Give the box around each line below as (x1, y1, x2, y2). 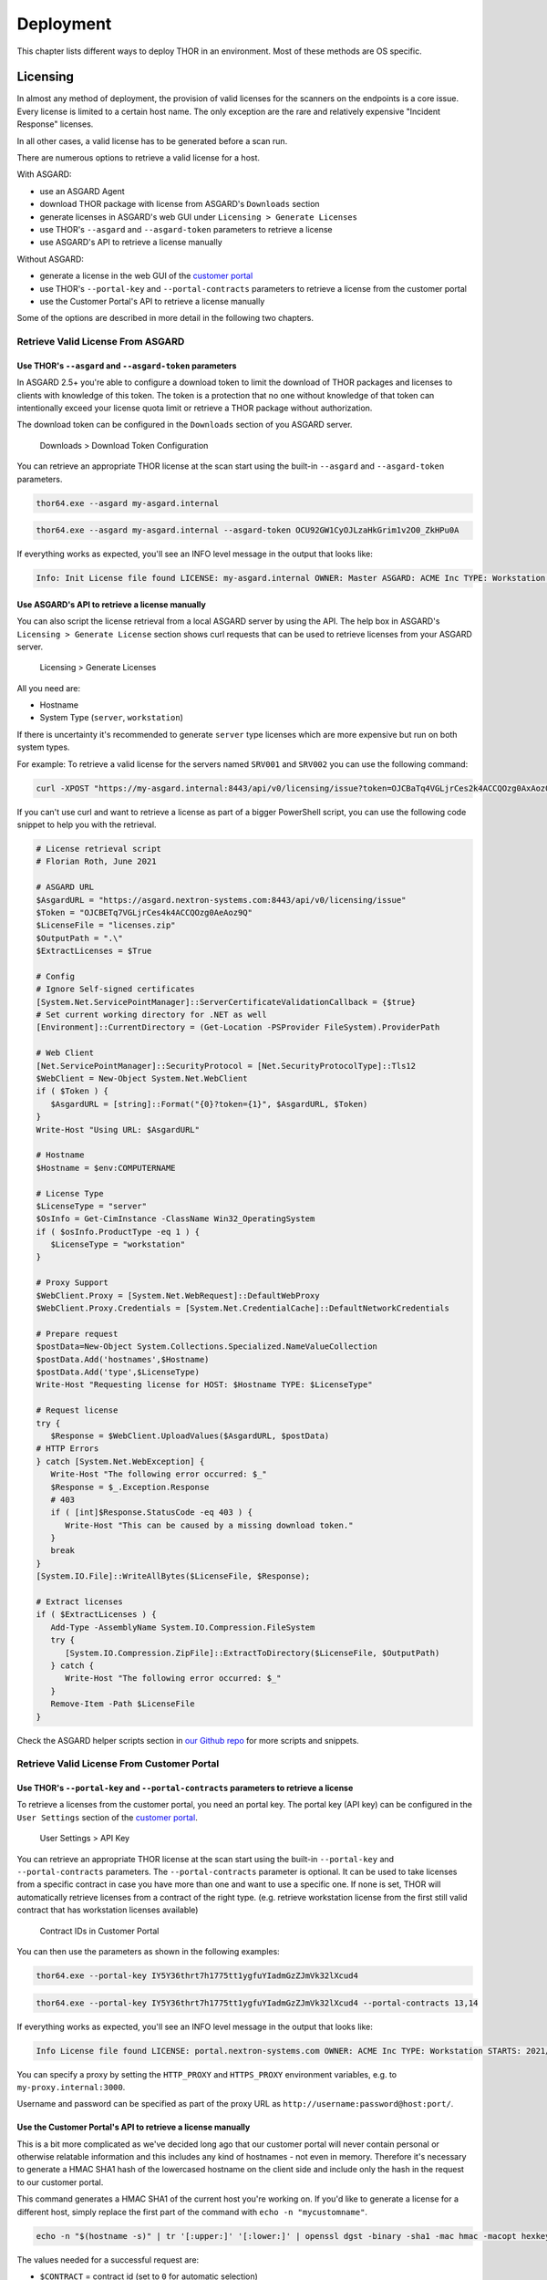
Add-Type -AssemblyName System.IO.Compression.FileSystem (50, 1622, 315, 1632)
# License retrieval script (36, 844, 161, 854)
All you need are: (16, 682, 81, 693)
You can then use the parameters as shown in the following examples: (16, 1946, 280, 1956)
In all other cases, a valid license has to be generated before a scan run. (16, 135, 288, 146)
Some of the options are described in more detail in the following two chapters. (16, 313, 315, 324)
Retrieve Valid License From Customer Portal (16, 1757, 220, 1770)
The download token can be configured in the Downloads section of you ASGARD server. (16, 420, 353, 430)
